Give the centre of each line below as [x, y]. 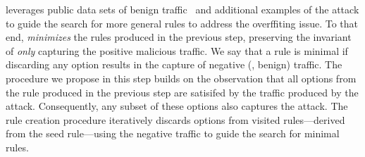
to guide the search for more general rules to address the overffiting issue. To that [182, 23]
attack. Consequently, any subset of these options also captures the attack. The [177, 106]
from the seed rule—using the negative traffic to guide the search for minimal [173, 133]
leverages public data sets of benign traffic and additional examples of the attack [182, 9]
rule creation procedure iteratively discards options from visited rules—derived [175, 119]
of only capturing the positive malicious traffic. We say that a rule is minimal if [177, 50]
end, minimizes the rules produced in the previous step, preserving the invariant [179, 37]
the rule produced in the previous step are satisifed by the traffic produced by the [182, 92]
